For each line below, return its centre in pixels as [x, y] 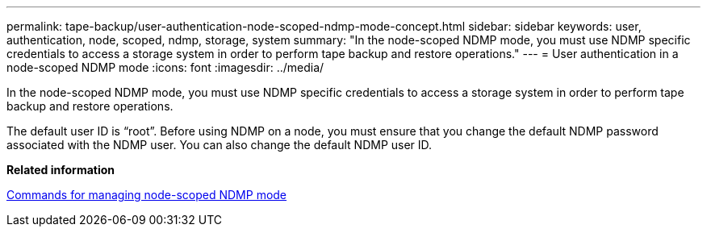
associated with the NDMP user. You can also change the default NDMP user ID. [220, 145]
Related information [61, 170]
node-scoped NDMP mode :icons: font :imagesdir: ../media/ [165, 67]
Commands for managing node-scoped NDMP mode [147, 195]
